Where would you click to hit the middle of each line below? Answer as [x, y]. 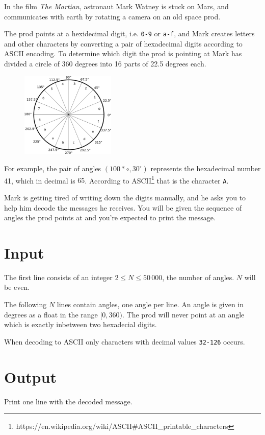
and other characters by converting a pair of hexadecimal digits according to [123, 43]
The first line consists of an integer [58, 277]
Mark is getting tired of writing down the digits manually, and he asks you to [125, 197]
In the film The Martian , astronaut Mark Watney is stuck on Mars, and [116, 6]
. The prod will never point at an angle [183, 314]
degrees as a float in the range [51, 314]
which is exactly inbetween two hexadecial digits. [81, 324]
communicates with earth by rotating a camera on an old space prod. [112, 16]
